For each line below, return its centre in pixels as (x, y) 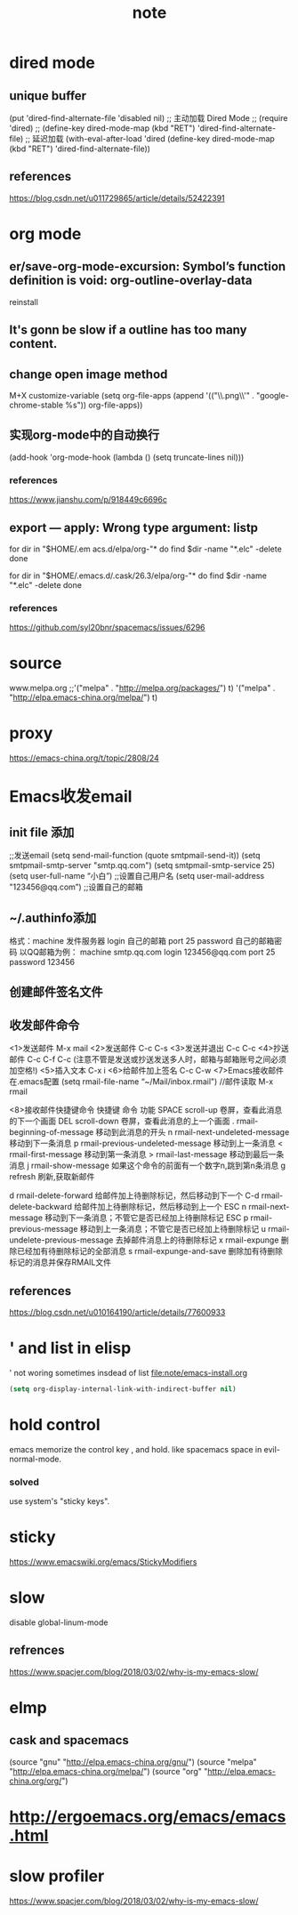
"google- (273, 396)
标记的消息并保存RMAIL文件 (60, 1262)
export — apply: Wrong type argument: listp (134, 527)
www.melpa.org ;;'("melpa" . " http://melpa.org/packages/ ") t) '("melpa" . (142, 688)
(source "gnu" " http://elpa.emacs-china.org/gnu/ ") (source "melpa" (133, 1762)
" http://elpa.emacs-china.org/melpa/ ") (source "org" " (109, 1771)
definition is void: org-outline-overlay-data (131, 281)
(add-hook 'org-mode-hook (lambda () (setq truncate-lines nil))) (127, 457)
